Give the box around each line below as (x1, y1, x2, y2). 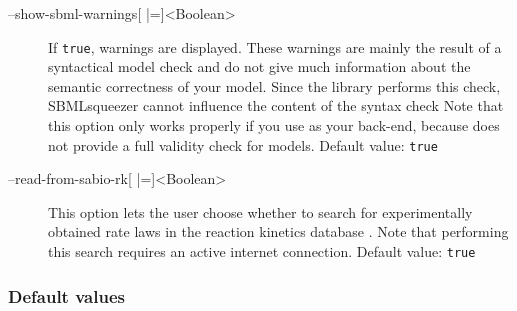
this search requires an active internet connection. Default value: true (48, 241, 476, 262)
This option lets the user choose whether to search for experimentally (48, 201, 473, 222)
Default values (8, 283, 125, 308)
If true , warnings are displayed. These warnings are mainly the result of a (48, 36, 502, 57)
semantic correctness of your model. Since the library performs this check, (48, 75, 501, 96)
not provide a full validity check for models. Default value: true (48, 134, 438, 155)
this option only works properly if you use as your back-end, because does (48, 115, 500, 136)
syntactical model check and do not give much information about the (48, 56, 471, 77)
